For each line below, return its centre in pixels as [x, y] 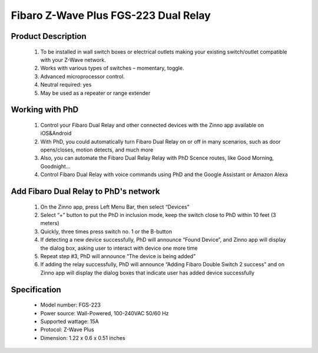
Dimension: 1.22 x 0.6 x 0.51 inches [83, 338]
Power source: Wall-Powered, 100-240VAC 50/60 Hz [105, 313]
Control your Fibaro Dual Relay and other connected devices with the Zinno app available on [152, 125]
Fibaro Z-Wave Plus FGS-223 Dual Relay [111, 15]
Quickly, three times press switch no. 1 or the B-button [106, 231]
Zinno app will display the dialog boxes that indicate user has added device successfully [148, 273]
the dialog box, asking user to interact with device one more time [119, 248]
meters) [50, 223]
